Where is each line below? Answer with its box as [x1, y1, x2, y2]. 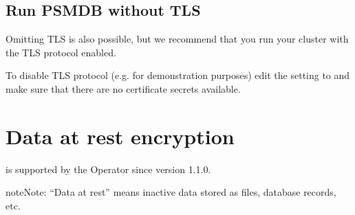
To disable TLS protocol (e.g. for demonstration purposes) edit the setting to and [6, 68, 350, 82]
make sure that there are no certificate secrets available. [6, 81, 241, 95]
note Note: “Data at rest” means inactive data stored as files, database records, [6, 185, 336, 199]
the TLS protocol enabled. [6, 45, 116, 59]
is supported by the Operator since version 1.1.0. [6, 161, 211, 176]
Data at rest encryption [6, 122, 235, 150]
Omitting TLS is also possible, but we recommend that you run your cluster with [6, 32, 349, 46]
